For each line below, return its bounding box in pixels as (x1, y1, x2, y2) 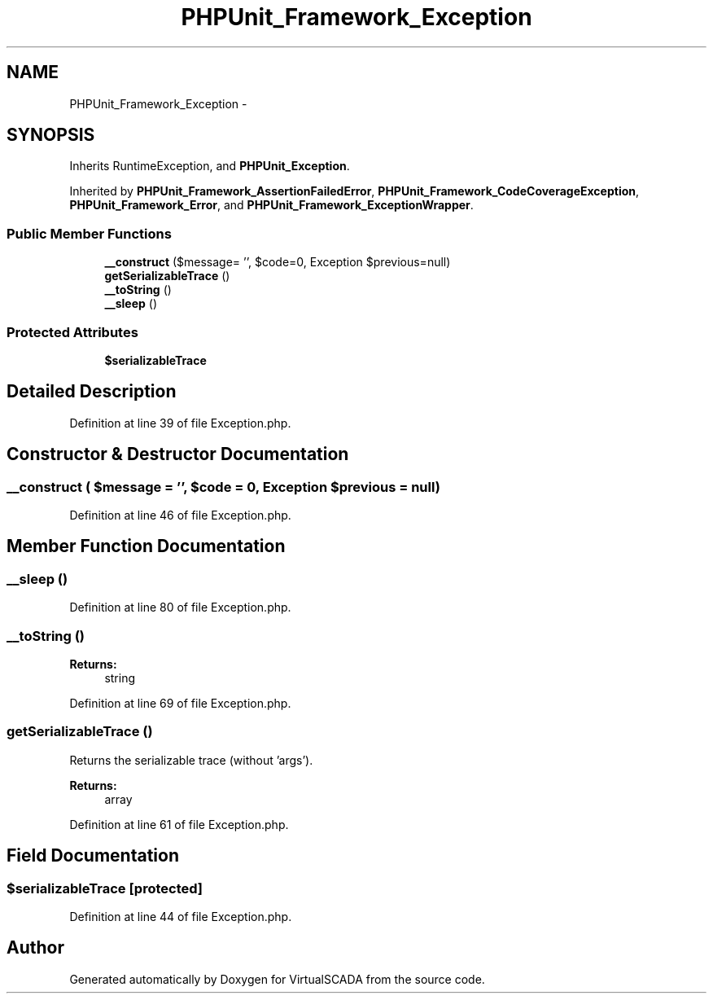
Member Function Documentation (7, 536, 286, 557)
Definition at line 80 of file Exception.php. (69, 600, 291, 615)
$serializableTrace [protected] (7, 879, 203, 897)
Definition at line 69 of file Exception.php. (69, 695, 291, 710)
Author (7, 937, 64, 958)
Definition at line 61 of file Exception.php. (69, 817, 289, 831)
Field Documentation (7, 845, 179, 866)
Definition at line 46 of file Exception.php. (69, 508, 291, 522)
